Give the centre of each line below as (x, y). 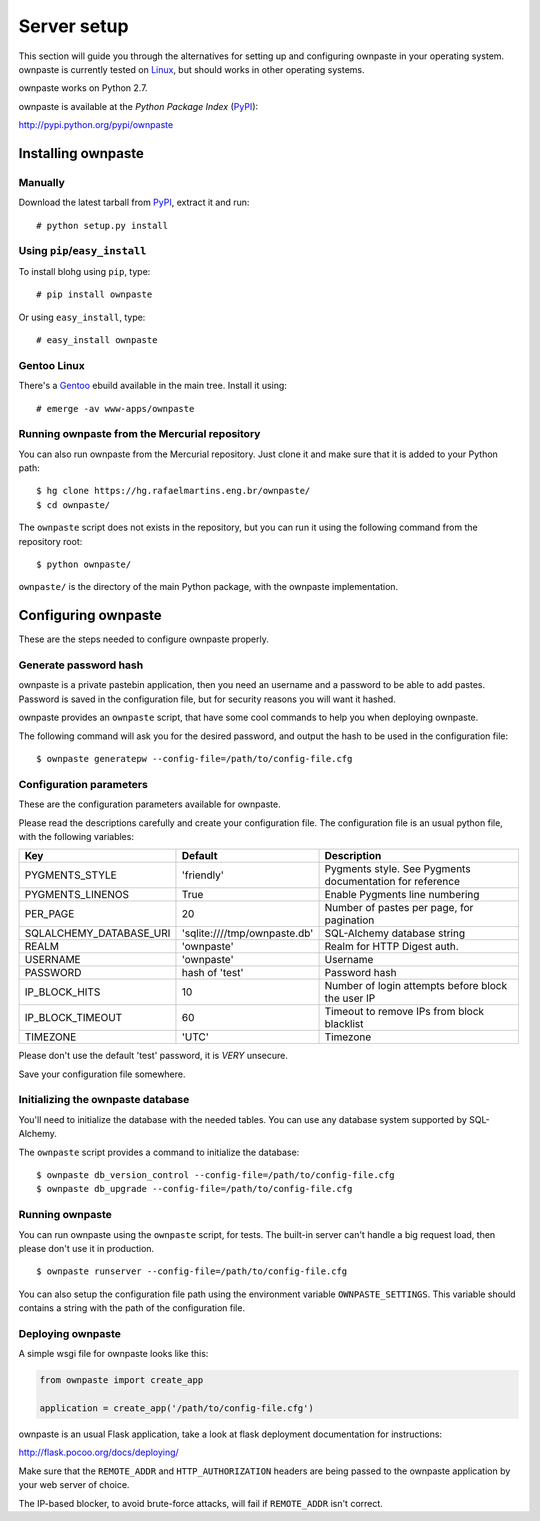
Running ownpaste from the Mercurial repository (139, 434)
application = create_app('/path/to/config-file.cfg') (176, 1408)
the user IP (350, 998)
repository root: (50, 541)
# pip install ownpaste (94, 294)
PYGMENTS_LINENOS (77, 895)
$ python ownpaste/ (84, 564)
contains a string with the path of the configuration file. (131, 1308)
